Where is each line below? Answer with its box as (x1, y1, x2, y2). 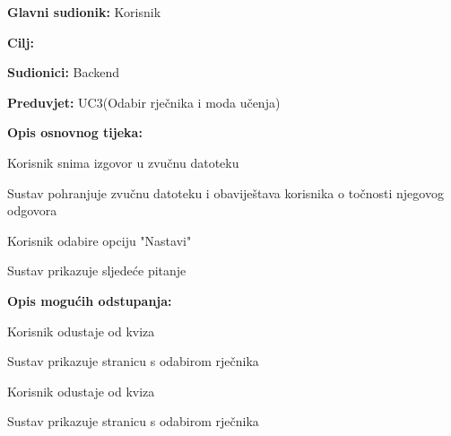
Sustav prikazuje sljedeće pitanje (7, 261, 186, 280)
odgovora (7, 201, 57, 220)
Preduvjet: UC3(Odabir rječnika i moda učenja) (7, 92, 281, 111)
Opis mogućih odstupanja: (7, 291, 172, 310)
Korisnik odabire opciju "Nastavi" (7, 231, 192, 249)
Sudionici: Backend (7, 63, 120, 82)
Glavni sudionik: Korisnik (7, 3, 161, 21)
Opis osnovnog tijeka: (7, 123, 143, 142)
